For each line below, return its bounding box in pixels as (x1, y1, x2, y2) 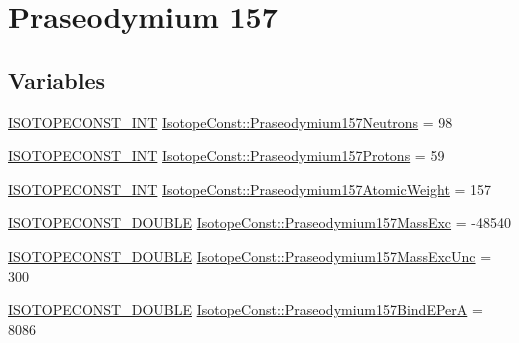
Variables (8, 64, 106, 95)
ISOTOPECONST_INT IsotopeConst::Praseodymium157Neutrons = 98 (8, 111, 453, 132)
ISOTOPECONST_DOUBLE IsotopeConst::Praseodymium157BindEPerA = (8, 299, 483, 320)
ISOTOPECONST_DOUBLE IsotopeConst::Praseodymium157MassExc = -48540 (8, 212, 511, 233)
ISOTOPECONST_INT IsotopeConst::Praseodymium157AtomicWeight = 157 (8, 178, 492, 199)
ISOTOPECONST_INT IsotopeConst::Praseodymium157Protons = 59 (8, 145, 445, 166)
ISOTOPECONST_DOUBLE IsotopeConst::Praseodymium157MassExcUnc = (8, 245, 492, 266)
